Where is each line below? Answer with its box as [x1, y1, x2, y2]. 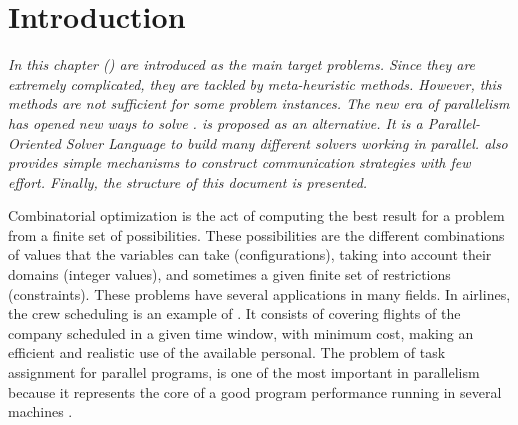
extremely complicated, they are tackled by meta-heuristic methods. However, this [8, 73, 502, 94]
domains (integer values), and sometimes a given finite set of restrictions [8, 264, 451, 285]
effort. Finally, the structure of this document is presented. [8, 171, 368, 192]
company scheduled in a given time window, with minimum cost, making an [8, 322, 474, 343]
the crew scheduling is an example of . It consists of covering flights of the [8, 303, 461, 324]
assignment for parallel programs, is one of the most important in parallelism [8, 362, 480, 383]
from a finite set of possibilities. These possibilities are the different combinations [8, 224, 505, 245]
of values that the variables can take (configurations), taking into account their [8, 244, 492, 265]
